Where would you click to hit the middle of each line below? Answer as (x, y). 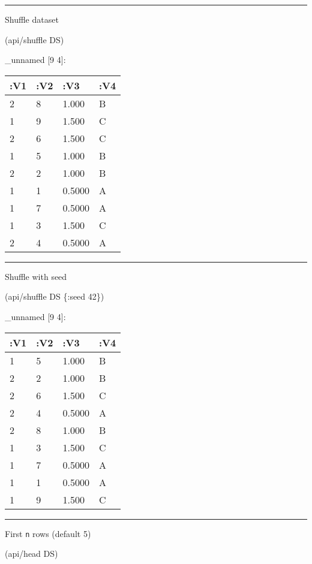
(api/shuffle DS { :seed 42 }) (55, 296)
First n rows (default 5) (48, 533)
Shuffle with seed (36, 276)
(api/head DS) (31, 554)
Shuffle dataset (32, 19)
